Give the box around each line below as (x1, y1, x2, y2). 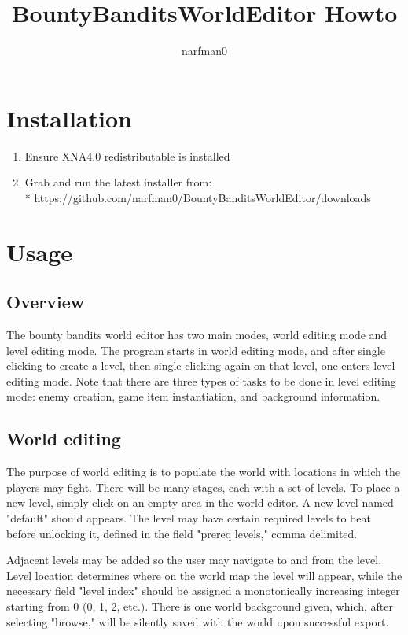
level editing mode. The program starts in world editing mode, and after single (6, 341, 385, 358)
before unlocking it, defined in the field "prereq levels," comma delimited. (6, 525, 358, 541)
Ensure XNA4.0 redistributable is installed (24, 147, 230, 164)
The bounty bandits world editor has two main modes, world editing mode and (6, 327, 388, 343)
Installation (6, 102, 132, 134)
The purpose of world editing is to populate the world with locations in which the (6, 463, 400, 480)
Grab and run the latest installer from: (24, 174, 212, 190)
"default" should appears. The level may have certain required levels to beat (6, 509, 371, 526)
